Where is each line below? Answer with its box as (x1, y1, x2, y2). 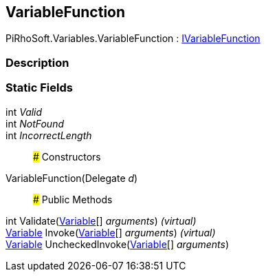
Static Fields (5, 81, 73, 95)
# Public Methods (33, 193, 113, 205)
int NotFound (5, 117, 64, 130)
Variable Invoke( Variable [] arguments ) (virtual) (5, 226, 216, 238)
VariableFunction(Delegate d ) (5, 172, 138, 184)
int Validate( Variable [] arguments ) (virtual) (5, 214, 197, 227)
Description (5, 55, 69, 70)
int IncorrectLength (5, 129, 92, 141)
